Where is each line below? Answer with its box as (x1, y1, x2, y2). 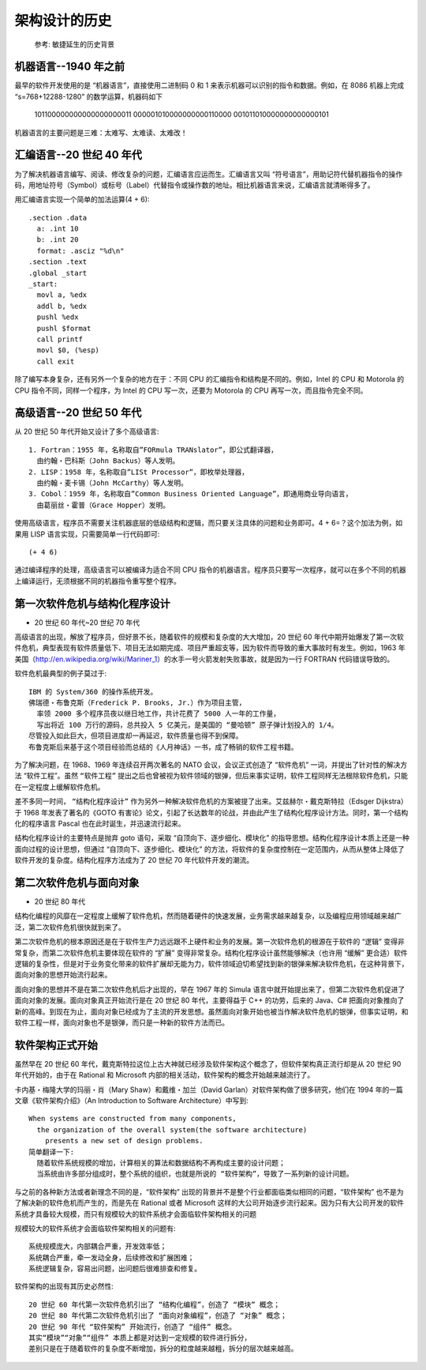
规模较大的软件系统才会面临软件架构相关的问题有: (14, 1223, 177, 1233)
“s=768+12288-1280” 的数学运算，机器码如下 (14, 92, 163, 101)
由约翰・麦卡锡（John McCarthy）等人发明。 (36, 479, 189, 487)
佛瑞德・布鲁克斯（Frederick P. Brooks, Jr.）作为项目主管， (28, 698, 246, 707)
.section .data (28, 213, 88, 222)
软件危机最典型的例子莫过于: (14, 668, 107, 679)
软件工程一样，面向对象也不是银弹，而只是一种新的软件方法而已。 (14, 1018, 229, 1027)
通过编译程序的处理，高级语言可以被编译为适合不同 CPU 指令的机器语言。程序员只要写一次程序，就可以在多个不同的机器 (14, 565, 406, 574)
